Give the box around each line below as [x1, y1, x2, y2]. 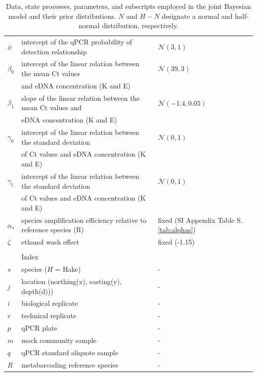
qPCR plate [21, 323, 57, 333]
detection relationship [21, 46, 87, 56]
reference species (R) [21, 224, 84, 235]
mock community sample [21, 334, 97, 345]
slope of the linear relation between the [21, 92, 140, 103]
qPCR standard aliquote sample [21, 347, 119, 357]
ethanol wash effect [21, 237, 80, 247]
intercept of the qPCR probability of [21, 37, 132, 47]
